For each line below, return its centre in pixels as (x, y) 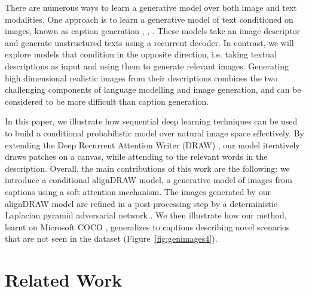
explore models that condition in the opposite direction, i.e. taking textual (141, 54)
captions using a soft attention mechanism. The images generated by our (138, 191)
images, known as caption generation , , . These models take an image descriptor (152, 31)
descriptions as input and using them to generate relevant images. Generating (147, 66)
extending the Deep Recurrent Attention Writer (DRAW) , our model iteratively (152, 145)
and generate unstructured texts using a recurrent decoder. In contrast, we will (149, 42)
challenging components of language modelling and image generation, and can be (153, 89)
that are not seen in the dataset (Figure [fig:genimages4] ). (111, 238)
